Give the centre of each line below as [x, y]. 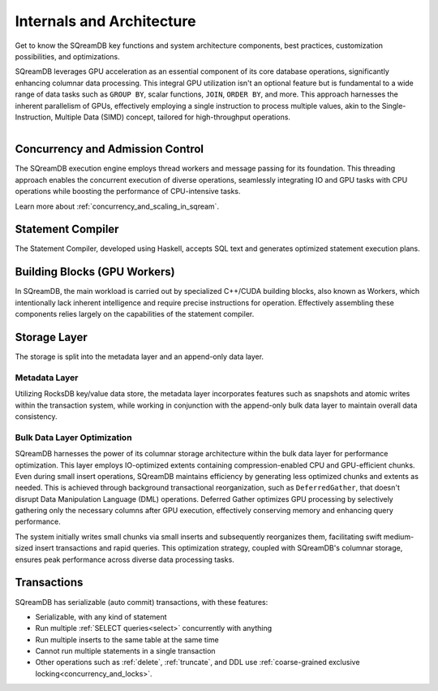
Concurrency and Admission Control [109, 149]
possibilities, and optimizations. [68, 56]
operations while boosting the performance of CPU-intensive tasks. [128, 192]
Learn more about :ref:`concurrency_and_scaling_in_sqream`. [117, 206]
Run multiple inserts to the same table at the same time [127, 639]
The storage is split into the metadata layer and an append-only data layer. [139, 356]
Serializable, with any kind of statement [101, 616]
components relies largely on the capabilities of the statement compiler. [135, 314]
